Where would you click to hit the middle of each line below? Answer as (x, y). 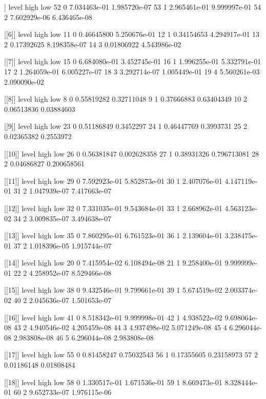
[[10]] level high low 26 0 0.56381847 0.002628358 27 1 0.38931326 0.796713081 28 (132, 153)
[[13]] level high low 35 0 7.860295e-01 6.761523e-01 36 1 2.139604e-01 (113, 235)
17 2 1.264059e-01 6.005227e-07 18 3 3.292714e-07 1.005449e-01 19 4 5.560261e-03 (132, 71)
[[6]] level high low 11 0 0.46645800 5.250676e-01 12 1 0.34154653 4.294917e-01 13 (132, 34)
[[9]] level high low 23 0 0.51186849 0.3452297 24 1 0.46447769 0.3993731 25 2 (126, 126)
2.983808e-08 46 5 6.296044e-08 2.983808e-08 (84, 337)
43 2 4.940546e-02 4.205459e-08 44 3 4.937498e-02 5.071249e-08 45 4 (120, 327)
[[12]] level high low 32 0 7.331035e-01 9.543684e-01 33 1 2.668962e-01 (113, 208)
